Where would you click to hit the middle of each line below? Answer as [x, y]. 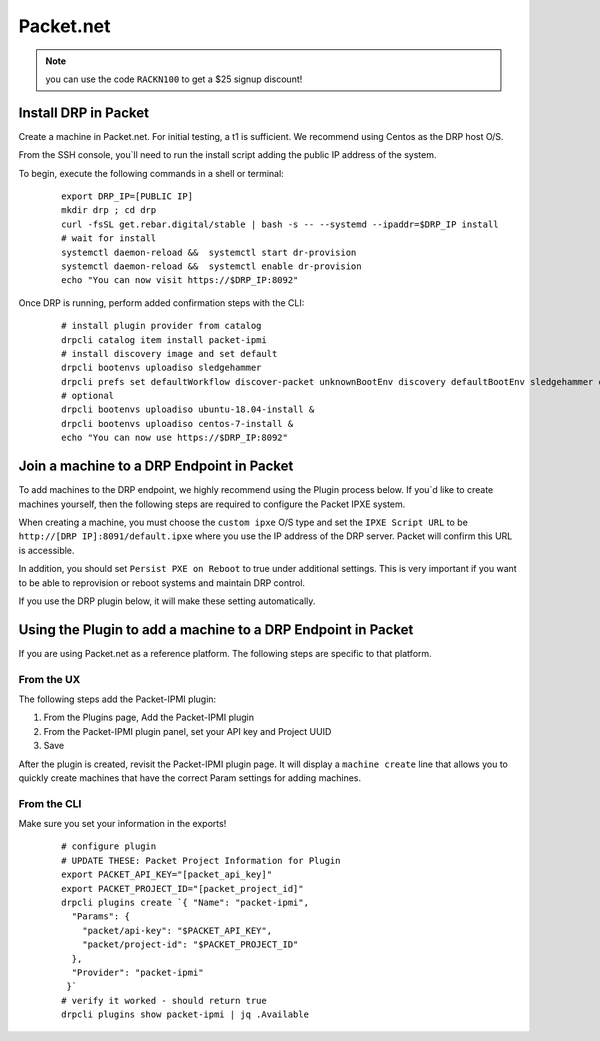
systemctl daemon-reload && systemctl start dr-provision [209, 252]
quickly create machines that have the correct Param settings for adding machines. [190, 777]
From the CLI [50, 803]
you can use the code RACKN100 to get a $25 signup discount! [174, 79]
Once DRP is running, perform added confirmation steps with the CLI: [161, 302]
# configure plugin [109, 846]
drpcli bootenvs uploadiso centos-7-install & [177, 423]
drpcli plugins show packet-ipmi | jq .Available [185, 1014]
